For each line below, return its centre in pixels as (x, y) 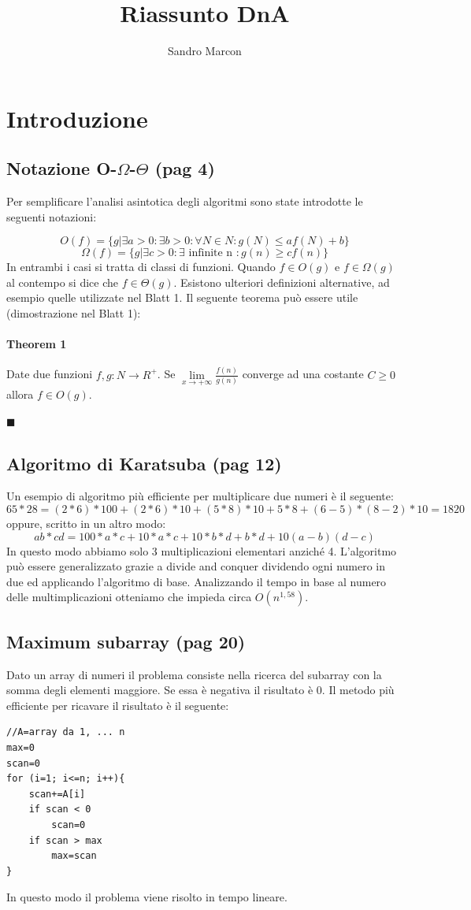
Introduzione (77, 118)
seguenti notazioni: (52, 216)
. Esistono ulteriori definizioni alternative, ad (282, 282)
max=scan (74, 856)
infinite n (211, 253)
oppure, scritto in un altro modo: (86, 523)
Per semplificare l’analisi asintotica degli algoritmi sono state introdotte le (185, 201)
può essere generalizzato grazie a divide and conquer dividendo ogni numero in (196, 566)
